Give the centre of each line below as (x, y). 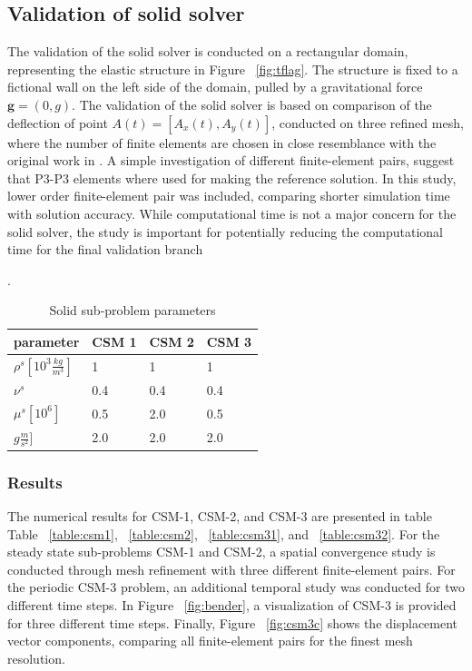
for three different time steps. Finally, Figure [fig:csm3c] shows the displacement (233, 622)
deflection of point (58, 122)
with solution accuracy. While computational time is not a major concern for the (232, 213)
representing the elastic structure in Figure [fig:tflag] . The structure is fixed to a (233, 69)
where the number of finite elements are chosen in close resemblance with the (222, 142)
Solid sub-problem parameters (133, 310)
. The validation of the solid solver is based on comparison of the (252, 104)
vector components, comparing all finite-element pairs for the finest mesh (210, 641)
